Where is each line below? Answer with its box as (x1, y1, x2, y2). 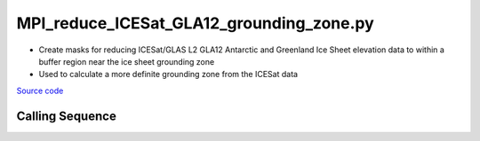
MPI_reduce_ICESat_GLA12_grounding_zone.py (16, 13, 375, 33)
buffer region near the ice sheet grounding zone (38, 56, 215, 67)
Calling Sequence (16, 108, 117, 123)
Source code (16, 85, 64, 96)
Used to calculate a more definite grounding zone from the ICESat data (38, 69, 298, 80)
